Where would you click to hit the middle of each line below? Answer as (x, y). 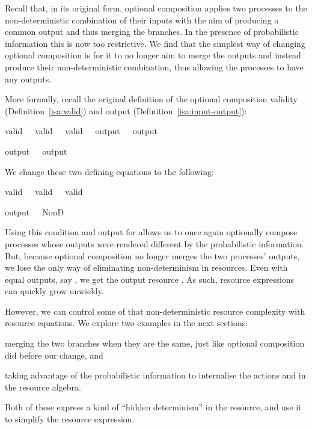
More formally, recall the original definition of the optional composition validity (151, 99)
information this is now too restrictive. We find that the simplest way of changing (155, 43)
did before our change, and (54, 355)
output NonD (35, 211)
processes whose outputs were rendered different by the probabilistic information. (154, 243)
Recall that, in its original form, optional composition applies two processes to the (156, 8)
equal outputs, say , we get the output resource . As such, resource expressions (150, 279)
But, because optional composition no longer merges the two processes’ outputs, (152, 255)
